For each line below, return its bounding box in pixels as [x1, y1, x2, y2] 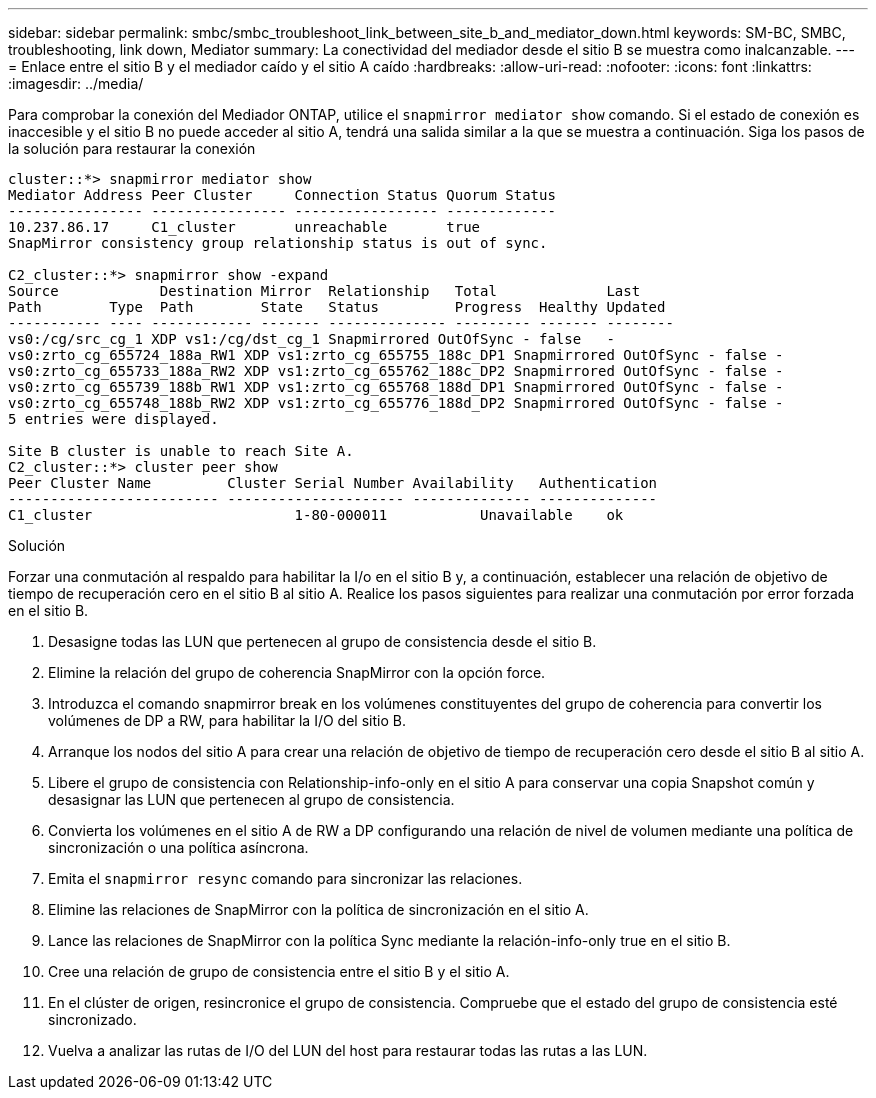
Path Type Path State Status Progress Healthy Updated [8, 299, 666, 315]
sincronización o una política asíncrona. [48, 839, 309, 856]
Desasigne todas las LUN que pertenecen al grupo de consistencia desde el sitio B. [48, 633, 597, 650]
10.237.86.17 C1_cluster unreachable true [8, 219, 481, 235]
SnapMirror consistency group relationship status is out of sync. [8, 235, 548, 251]
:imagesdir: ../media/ [8, 75, 144, 92]
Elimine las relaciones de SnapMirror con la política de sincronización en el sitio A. [48, 901, 589, 918]
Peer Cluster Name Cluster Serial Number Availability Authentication [8, 475, 658, 491]
